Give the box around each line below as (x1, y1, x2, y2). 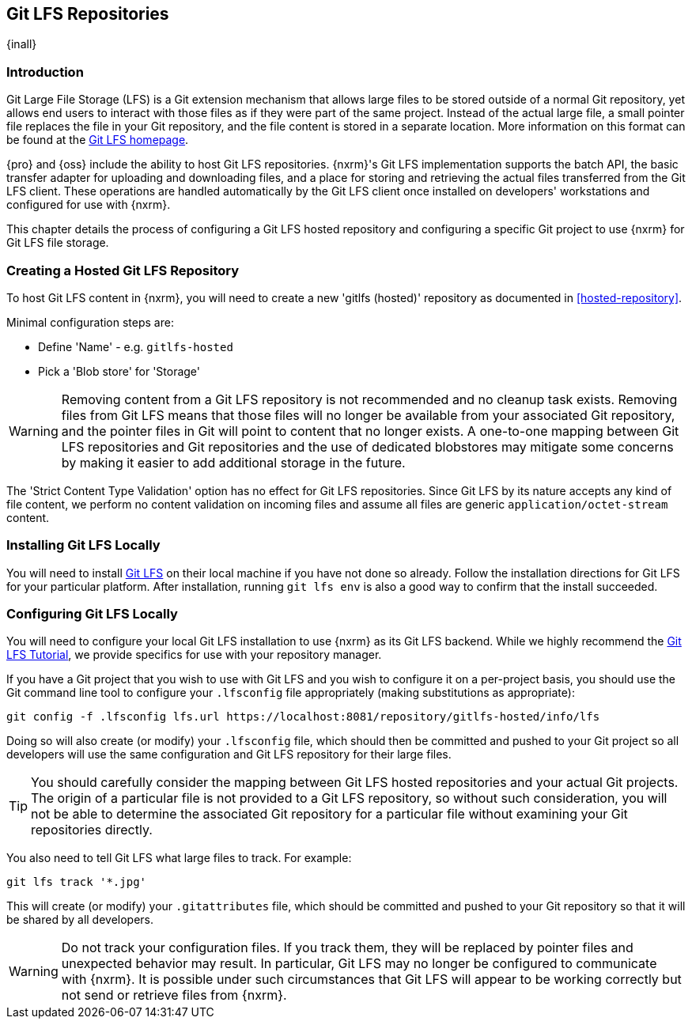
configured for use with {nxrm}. (6, 198, 171, 212)
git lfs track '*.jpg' (6, 876, 147, 889)
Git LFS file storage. (6, 236, 109, 250)
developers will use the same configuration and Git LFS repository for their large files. (6, 747, 452, 762)
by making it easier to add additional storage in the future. (61, 454, 406, 471)
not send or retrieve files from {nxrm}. (61, 987, 287, 1004)
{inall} (6, 37, 37, 51)
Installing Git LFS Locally (6, 537, 161, 554)
